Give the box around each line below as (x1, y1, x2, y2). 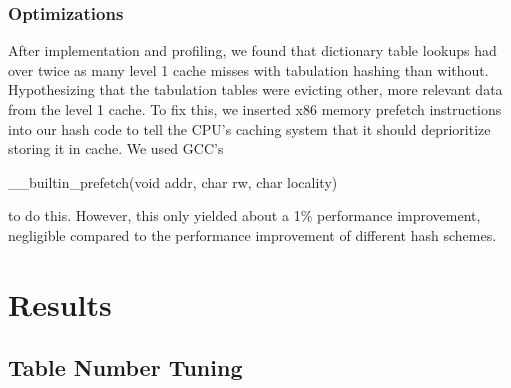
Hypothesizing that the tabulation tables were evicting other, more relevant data (8, 79, 503, 100)
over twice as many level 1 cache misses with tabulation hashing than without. (8, 59, 489, 80)
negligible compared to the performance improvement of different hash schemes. (8, 224, 497, 245)
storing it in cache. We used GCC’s (8, 138, 224, 159)
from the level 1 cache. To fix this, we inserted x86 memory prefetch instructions (8, 99, 502, 119)
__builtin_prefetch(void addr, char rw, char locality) (8, 171, 338, 192)
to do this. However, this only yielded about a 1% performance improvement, (8, 205, 481, 226)
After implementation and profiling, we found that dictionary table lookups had (8, 40, 497, 61)
